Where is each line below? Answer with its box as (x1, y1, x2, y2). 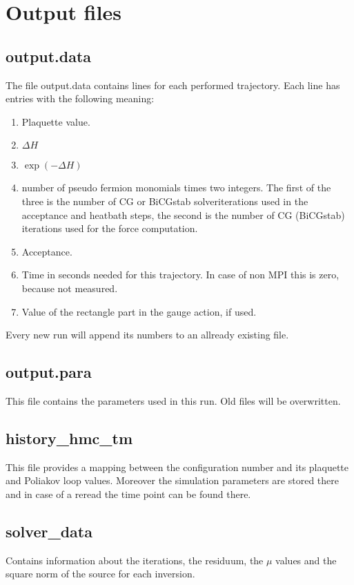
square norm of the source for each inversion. (6, 566, 195, 581)
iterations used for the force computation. (21, 221, 198, 236)
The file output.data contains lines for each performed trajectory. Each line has (6, 77, 340, 92)
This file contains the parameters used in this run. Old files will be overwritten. (6, 393, 341, 407)
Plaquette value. (21, 114, 90, 128)
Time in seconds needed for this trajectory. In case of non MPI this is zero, (21, 267, 340, 282)
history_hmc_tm (6, 427, 133, 448)
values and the (275, 553, 337, 567)
